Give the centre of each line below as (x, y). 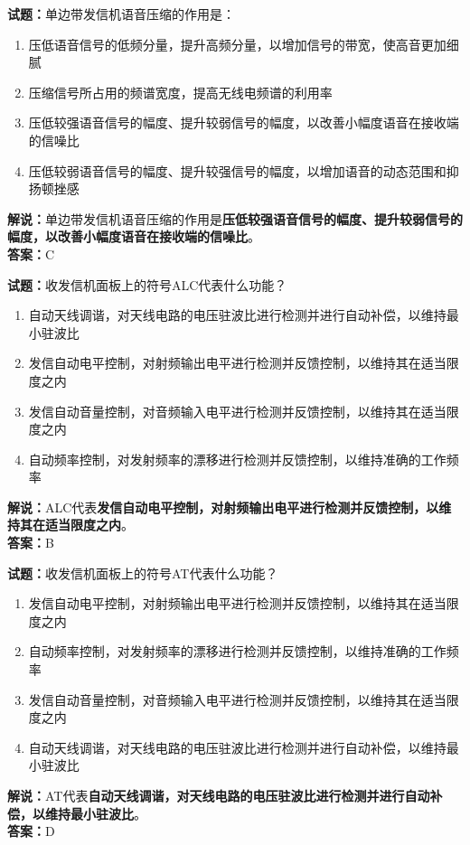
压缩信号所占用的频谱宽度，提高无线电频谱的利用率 (180, 92)
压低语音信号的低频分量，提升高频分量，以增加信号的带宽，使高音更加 (237, 44)
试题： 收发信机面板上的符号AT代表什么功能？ (143, 573)
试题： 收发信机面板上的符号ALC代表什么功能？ (147, 284)
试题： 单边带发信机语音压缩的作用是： (121, 14)
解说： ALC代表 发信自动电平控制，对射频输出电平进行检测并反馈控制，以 (223, 507)
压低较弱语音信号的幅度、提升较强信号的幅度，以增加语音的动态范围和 (237, 170)
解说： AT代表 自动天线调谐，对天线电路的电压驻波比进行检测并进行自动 (219, 795)
